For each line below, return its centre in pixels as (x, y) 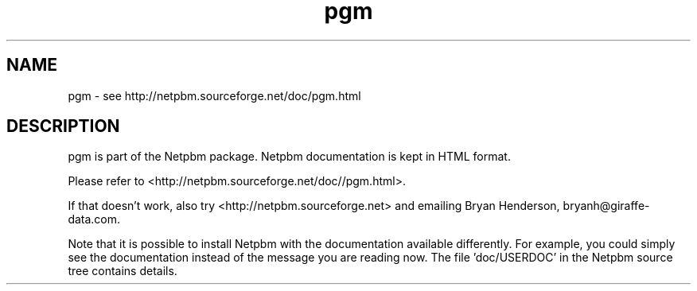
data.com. (94, 219)
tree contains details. (123, 271)
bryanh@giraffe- (606, 206)
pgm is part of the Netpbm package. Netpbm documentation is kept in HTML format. (289, 157)
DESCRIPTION (63, 126)
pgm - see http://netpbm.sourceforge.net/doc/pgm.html (214, 95)
